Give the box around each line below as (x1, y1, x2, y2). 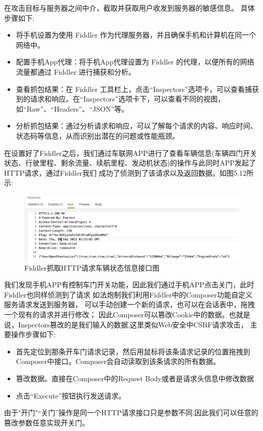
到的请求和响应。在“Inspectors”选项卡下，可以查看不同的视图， (16, 93, 225, 104)
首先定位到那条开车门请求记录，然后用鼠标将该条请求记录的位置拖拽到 (16, 346, 250, 356)
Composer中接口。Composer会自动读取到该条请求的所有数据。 (16, 356, 220, 367)
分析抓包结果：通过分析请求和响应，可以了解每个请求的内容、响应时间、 (16, 120, 257, 131)
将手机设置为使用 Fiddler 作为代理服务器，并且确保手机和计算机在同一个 (16, 29, 256, 40)
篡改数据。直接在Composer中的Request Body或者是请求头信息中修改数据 (16, 373, 254, 384)
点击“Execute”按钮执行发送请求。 (16, 390, 126, 401)
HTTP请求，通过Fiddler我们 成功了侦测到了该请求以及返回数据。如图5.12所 (4, 167, 253, 178)
